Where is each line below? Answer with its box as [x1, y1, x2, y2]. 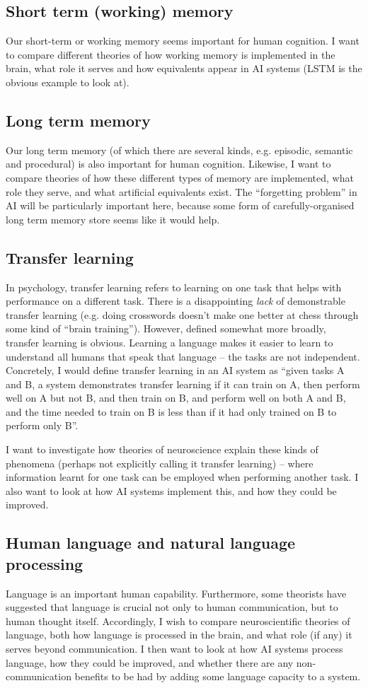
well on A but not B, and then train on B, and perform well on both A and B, [6, 390, 346, 405]
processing [6, 552, 84, 574]
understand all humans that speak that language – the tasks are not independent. [6, 349, 360, 363]
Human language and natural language [6, 532, 296, 554]
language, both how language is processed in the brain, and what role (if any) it [6, 627, 352, 642]
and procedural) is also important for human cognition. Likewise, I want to [6, 156, 331, 171]
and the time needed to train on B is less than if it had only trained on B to [6, 404, 337, 419]
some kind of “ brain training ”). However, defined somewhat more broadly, [6, 321, 326, 336]
